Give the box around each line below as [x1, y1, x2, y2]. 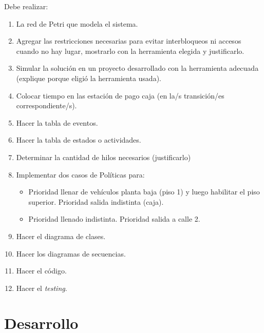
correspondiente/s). [16, 100, 77, 111]
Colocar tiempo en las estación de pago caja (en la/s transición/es [16, 90, 224, 101]
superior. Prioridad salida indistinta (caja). [28, 196, 164, 207]
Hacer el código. [16, 265, 67, 276]
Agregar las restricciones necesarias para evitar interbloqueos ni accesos [16, 35, 241, 46]
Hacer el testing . [16, 282, 67, 293]
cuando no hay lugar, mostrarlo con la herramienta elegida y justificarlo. [16, 45, 244, 56]
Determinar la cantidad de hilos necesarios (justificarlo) [16, 151, 191, 162]
